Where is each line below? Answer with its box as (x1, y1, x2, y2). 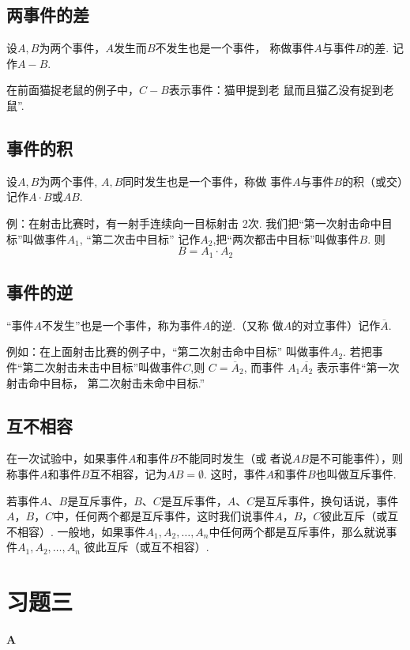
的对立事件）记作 (292, 316, 381, 333)
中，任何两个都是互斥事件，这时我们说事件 (53, 508, 275, 524)
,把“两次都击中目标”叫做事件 (213, 230, 359, 247)
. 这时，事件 (203, 465, 266, 482)
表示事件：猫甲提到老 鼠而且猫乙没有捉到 (168, 81, 383, 98)
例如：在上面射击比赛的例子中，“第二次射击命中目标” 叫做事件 (6, 343, 330, 360)
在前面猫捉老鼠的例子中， (6, 81, 139, 98)
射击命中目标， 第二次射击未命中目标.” (6, 374, 205, 391)
